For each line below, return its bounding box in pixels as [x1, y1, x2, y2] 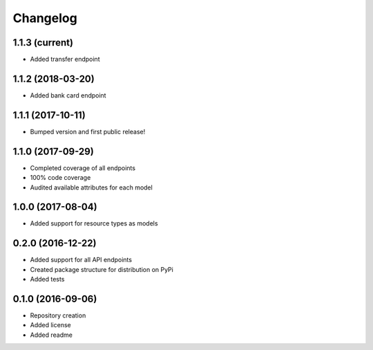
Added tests [30, 275, 65, 284]
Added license [30, 321, 72, 329]
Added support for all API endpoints [30, 256, 133, 264]
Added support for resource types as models [30, 219, 158, 228]
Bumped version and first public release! [30, 127, 146, 136]
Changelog [12, 10, 77, 26]
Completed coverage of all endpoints [30, 163, 136, 172]
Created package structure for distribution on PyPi [30, 265, 174, 273]
